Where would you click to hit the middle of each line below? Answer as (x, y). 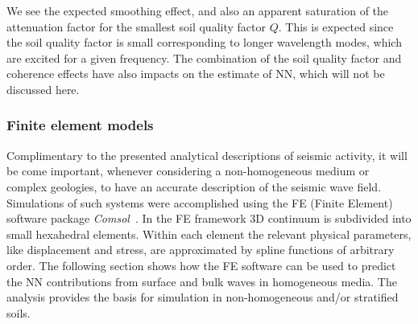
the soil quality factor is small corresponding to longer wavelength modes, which (204, 42)
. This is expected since (336, 26)
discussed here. (43, 89)
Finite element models (80, 125)
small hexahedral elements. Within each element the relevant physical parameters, (209, 234)
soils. (19, 312)
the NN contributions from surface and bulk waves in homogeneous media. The (202, 281)
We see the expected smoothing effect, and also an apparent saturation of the (198, 10)
